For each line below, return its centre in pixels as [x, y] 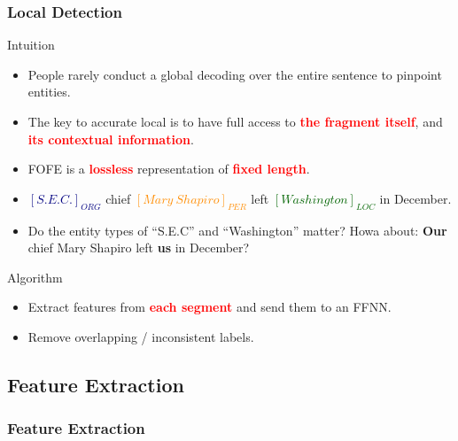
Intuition [31, 45]
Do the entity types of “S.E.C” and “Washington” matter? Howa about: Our [237, 230]
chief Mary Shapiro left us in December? [139, 248]
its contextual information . [111, 139]
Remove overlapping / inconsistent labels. [141, 336]
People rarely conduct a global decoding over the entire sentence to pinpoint [235, 74]
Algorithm [35, 277]
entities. [49, 92]
